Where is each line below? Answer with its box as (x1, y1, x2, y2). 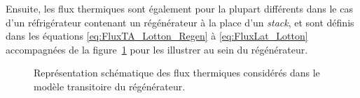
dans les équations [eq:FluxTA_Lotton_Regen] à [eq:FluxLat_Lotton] (6, 28, 308, 43)
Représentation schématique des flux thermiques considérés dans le (34, 65, 320, 80)
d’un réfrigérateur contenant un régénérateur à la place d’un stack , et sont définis (6, 15, 354, 29)
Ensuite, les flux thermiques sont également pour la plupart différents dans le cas (6, 1, 353, 15)
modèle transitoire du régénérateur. (34, 79, 186, 93)
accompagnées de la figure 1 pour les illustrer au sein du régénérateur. (6, 42, 308, 56)
